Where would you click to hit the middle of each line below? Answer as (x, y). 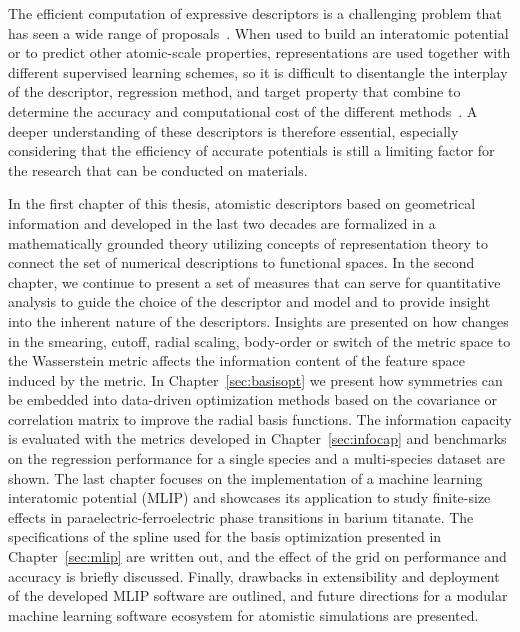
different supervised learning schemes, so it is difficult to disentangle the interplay (258, 71)
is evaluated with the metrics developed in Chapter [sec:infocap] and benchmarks (257, 438)
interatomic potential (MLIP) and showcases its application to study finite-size (249, 497)
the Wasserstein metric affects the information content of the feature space (237, 360)
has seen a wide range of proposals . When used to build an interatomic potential (258, 32)
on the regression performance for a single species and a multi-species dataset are (257, 458)
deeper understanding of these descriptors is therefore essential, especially (233, 130)
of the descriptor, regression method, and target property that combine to (234, 91)
